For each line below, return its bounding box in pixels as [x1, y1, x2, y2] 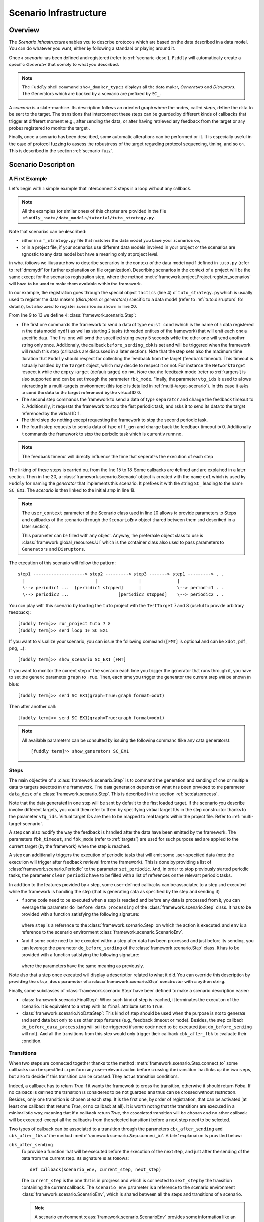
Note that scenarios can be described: [9, 228, 87, 234]
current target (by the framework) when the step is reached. [9, 843, 131, 849]
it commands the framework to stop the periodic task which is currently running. [21, 431, 183, 436]
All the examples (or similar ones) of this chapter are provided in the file [22, 208, 166, 214]
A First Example [9, 175, 47, 182]
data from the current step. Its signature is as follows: [21, 1155, 129, 1161]
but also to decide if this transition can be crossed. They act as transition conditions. [9, 1073, 179, 1080]
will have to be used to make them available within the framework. [9, 281, 142, 286]
